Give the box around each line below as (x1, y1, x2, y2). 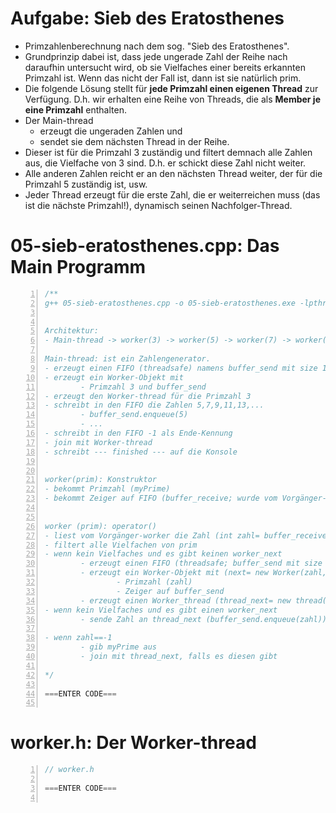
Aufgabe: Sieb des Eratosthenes (10, 7, 285, 30)
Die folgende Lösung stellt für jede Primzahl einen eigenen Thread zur (24, 82, 319, 94)
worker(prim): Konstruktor (44, 475, 157, 485)
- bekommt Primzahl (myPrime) (44, 484, 171, 494)
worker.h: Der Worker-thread (10, 732, 257, 754)
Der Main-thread (24, 114, 94, 126)
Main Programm (10, 256, 147, 279)
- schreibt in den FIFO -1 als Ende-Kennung (44, 428, 233, 438)
